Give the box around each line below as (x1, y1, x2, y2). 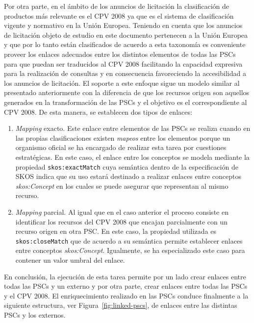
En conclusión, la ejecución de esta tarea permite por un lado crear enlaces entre (4, 271, 246, 281)
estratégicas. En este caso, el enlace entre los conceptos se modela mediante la (15, 151, 250, 162)
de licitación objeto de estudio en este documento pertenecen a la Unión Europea (4, 29, 248, 40)
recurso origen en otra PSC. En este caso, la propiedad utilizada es (15, 226, 217, 236)
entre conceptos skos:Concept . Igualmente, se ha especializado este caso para (15, 245, 245, 255)
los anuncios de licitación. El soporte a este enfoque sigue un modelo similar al (4, 77, 240, 88)
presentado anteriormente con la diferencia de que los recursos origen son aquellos (4, 87, 250, 98)
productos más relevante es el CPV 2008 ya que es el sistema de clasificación (4, 10, 234, 21)
